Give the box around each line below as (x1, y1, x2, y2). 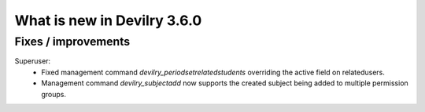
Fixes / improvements (14, 34, 131, 49)
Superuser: (14, 56, 51, 66)
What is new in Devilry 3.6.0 (14, 12, 202, 29)
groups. (41, 89, 67, 99)
